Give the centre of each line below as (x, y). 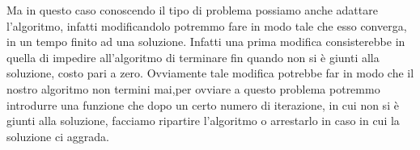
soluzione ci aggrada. (58, 136)
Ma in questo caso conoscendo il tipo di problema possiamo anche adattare (192, 10)
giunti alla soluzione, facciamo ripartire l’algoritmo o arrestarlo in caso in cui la (203, 121)
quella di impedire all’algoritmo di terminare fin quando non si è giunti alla (193, 57)
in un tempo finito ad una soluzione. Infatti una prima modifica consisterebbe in (206, 42)
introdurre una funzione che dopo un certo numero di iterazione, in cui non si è (203, 104)
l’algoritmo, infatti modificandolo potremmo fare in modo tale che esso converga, (207, 25)
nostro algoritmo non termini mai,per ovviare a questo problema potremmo (193, 88)
